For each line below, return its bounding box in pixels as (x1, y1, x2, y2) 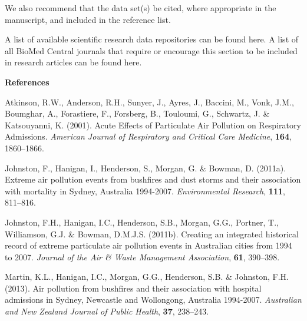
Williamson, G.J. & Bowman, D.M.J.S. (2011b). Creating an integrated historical (5, 227, 299, 240)
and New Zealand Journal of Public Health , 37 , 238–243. (5, 305, 209, 317)
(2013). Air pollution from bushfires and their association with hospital (5, 282, 262, 294)
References (5, 75, 49, 88)
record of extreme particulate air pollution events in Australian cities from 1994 (5, 239, 292, 251)
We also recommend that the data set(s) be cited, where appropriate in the (5, 2, 276, 14)
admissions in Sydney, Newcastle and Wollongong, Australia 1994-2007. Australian (5, 293, 302, 306)
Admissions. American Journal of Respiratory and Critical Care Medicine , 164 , (5, 130, 292, 143)
